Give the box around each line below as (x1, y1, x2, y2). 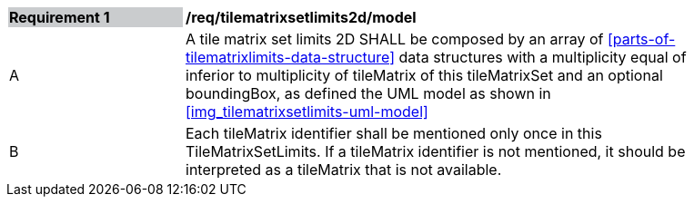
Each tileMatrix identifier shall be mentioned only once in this (186, 124, 602, 142)
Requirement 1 (9, 8, 110, 26)
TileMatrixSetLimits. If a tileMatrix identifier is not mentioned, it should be (186, 142, 686, 160)
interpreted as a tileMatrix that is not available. (186, 160, 502, 179)
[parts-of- (607, 30, 676, 48)
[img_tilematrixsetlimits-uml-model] (186, 102, 428, 121)
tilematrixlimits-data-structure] (186, 48, 396, 66)
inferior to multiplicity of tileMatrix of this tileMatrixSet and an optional (186, 66, 663, 84)
